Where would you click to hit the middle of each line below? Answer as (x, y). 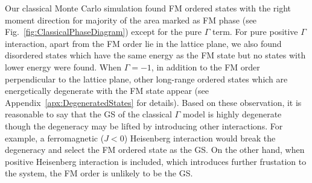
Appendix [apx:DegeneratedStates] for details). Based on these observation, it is (153, 102)
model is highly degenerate (232, 114)
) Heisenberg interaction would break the (200, 138)
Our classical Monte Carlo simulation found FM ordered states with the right (148, 8)
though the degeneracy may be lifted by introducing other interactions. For (144, 126)
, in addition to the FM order (205, 67)
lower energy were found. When (63, 67)
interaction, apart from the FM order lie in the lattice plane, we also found (143, 43)
